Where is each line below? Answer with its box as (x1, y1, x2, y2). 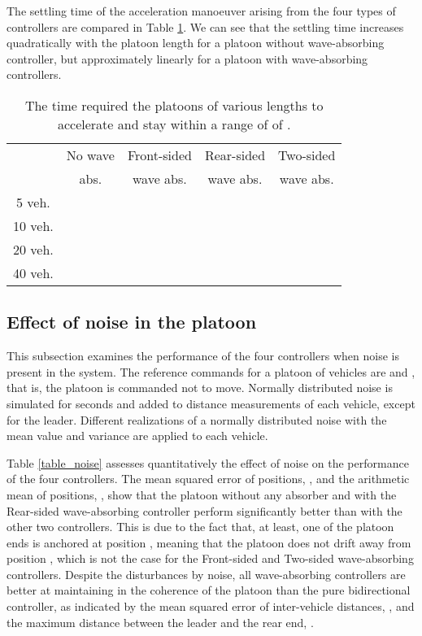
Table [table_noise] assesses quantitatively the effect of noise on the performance (7, 454, 409, 471)
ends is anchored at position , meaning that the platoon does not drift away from (7, 534, 411, 551)
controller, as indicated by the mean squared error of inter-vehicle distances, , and (7, 598, 415, 615)
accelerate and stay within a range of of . (57, 114, 291, 133)
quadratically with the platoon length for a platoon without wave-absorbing (7, 34, 385, 51)
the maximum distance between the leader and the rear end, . (7, 613, 314, 630)
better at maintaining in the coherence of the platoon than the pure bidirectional (7, 582, 411, 599)
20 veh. (13, 239, 54, 259)
